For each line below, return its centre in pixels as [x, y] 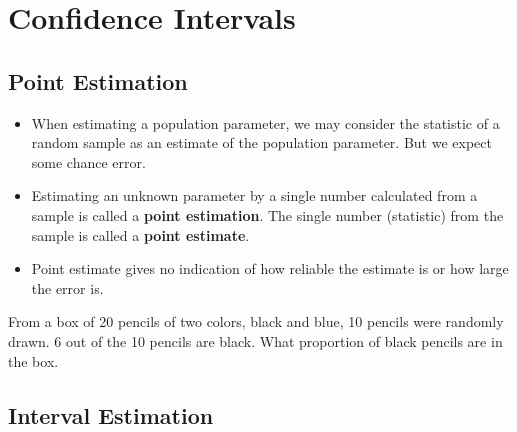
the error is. [67, 287]
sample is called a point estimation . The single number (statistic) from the [267, 214]
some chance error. [88, 161]
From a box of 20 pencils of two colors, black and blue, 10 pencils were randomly [256, 321]
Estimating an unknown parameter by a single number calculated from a [254, 195]
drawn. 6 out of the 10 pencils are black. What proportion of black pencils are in [255, 340]
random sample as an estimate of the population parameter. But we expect [261, 142]
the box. [33, 360]
